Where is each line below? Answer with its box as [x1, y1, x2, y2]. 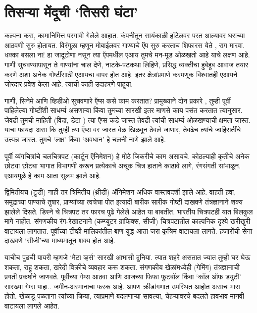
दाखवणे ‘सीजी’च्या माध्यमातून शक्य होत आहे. [4, 235, 115, 246]
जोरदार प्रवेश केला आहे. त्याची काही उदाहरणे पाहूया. [4, 79, 133, 89]
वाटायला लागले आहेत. [4, 300, 59, 311]
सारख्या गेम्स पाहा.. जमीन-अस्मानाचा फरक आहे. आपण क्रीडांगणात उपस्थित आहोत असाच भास [4, 281, 240, 291]
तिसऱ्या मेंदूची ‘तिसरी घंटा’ [4, 1, 138, 22]
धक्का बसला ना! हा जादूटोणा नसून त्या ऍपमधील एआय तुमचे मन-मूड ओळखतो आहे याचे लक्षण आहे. [4, 50, 250, 60]
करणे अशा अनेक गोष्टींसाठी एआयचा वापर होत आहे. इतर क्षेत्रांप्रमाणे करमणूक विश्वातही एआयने [4, 69, 237, 79]
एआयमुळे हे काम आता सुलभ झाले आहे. [4, 170, 101, 180]
